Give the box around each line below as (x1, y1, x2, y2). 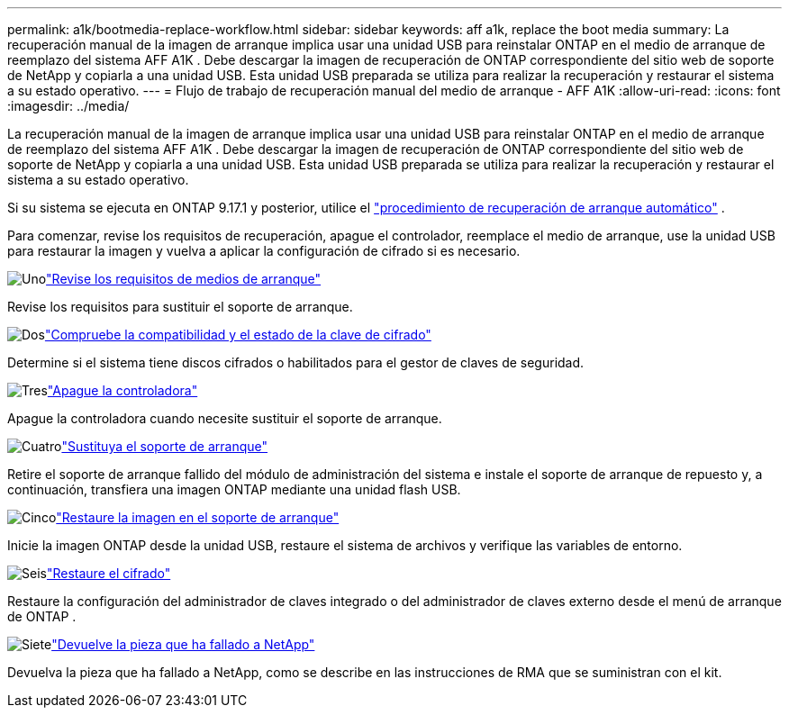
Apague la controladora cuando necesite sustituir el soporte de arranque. (7, 411, 442, 426)
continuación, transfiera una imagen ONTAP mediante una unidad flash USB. (7, 482, 461, 497)
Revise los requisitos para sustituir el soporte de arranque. (7, 299, 353, 314)
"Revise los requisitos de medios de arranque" (46, 271, 322, 286)
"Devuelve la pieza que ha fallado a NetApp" (51, 637, 315, 652)
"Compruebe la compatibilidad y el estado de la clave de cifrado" (44, 327, 431, 342)
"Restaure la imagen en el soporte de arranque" (56, 510, 340, 525)
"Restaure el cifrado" (46, 566, 171, 581)
